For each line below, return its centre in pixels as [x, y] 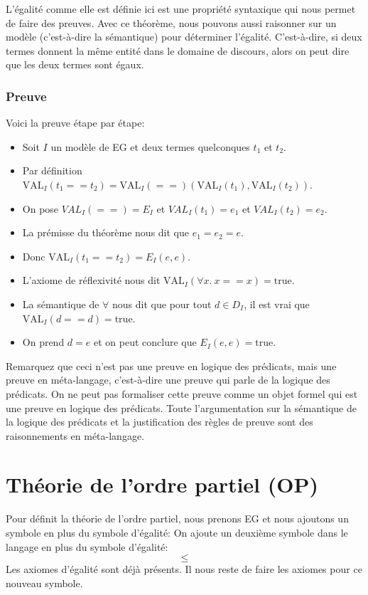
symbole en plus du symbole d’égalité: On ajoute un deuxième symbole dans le [177, 532]
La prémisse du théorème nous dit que [106, 232]
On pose [40, 208]
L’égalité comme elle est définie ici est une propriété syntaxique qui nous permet [181, 9]
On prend [43, 342]
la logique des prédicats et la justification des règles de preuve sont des [159, 422]
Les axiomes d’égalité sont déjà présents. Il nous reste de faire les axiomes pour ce [184, 569]
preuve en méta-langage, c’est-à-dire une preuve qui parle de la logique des [168, 380]
